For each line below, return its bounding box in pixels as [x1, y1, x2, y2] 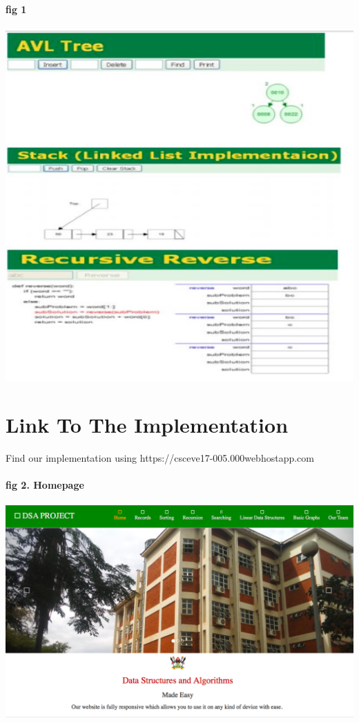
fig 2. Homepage [6, 478, 84, 492]
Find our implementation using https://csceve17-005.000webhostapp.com [6, 451, 314, 465]
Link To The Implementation [6, 411, 289, 439]
